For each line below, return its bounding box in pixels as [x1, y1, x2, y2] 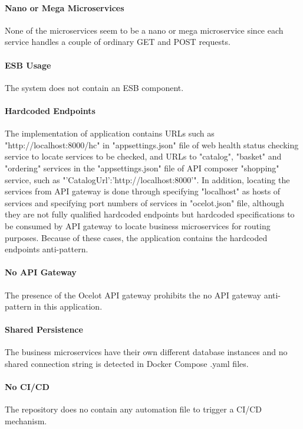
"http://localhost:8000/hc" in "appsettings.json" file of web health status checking [5, 138, 299, 151]
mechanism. [5, 415, 47, 427]
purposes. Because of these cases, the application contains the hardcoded [5, 231, 268, 243]
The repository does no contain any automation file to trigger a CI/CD [5, 403, 262, 415]
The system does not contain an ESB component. [5, 81, 184, 93]
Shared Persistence [5, 323, 83, 336]
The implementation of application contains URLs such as [5, 127, 215, 139]
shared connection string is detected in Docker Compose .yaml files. [5, 357, 249, 370]
